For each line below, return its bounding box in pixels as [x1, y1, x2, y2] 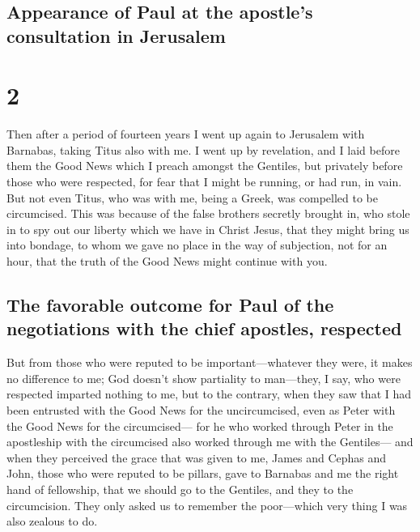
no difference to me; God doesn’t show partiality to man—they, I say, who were [6, 369, 401, 386]
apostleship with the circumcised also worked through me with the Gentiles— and [6, 433, 414, 450]
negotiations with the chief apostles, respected [6, 316, 402, 341]
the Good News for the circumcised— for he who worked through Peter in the [6, 417, 393, 434]
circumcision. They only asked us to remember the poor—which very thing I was [6, 496, 408, 513]
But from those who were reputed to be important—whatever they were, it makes [6, 354, 413, 371]
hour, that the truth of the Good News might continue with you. [6, 253, 328, 270]
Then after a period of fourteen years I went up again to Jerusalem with [6, 126, 365, 143]
